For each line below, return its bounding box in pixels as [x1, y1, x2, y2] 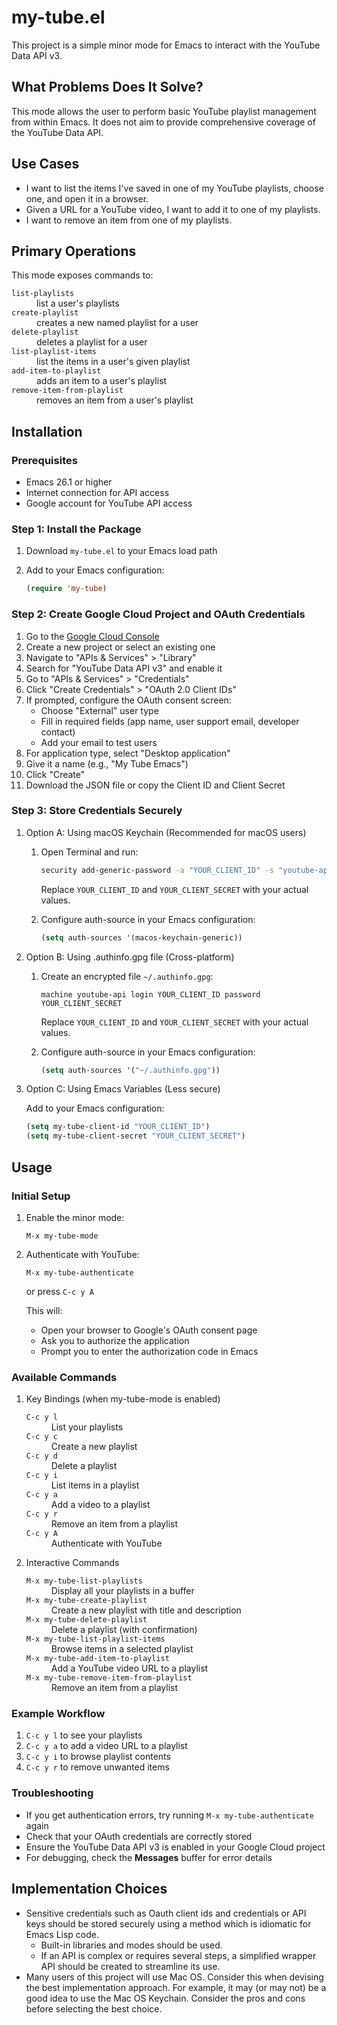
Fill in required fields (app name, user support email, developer [40, 715, 300, 727]
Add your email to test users [40, 736, 158, 748]
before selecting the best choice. [25, 2002, 163, 2015]
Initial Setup [11, 1189, 71, 1203]
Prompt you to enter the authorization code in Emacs [40, 1345, 259, 1357]
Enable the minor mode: [25, 1211, 125, 1223]
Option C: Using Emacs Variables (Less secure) [25, 1083, 221, 1095]
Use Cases [11, 156, 80, 173]
